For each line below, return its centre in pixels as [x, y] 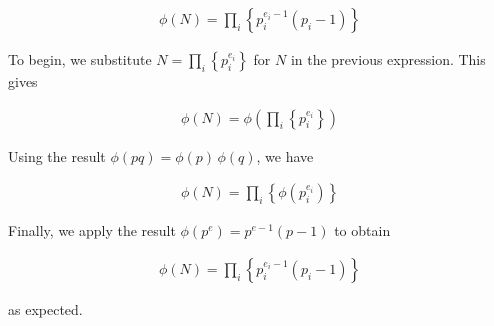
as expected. [45, 308]
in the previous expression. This [388, 59]
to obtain [362, 230]
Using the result [57, 155]
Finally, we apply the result [92, 230]
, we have [285, 155]
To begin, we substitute [80, 59]
